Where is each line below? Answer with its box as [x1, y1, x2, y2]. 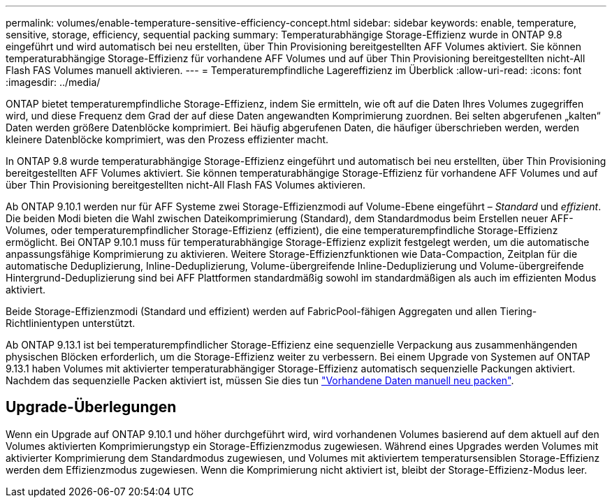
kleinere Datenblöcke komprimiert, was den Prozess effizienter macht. [6, 133, 329, 145]
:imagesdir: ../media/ [6, 76, 101, 88]
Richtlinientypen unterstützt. [6, 317, 136, 329]
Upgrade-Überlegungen [6, 398, 177, 416]
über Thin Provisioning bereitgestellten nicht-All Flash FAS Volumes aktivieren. [6, 179, 365, 191]
